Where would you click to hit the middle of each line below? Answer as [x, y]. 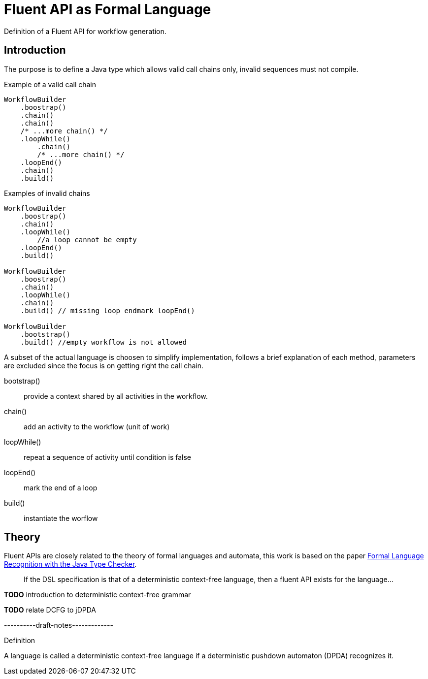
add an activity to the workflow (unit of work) [97, 426]
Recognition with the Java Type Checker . [70, 564]
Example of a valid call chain [50, 84]
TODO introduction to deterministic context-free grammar [98, 595]
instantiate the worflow [61, 518]
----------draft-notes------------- [59, 625]
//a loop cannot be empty [87, 240]
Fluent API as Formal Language [108, 9]
